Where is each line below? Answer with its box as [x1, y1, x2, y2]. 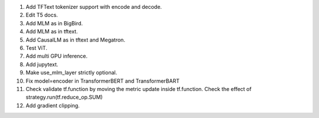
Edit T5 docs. [25, 12, 58, 19]
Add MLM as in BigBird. [25, 19, 83, 26]
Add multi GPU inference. [25, 53, 88, 60]
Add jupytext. [25, 60, 58, 68]
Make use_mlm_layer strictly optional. [25, 69, 118, 76]
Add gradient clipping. [25, 102, 80, 109]
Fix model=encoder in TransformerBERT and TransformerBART [25, 77, 180, 85]
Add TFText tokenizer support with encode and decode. [25, 4, 162, 10]
